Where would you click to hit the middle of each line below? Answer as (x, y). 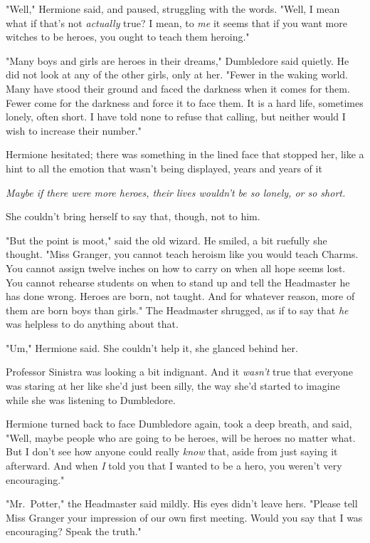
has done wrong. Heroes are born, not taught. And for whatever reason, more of (180, 296)
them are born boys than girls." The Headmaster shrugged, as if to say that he (177, 310)
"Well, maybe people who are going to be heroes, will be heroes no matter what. (181, 437)
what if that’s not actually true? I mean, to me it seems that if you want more (176, 22)
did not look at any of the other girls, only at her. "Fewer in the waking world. (177, 74)
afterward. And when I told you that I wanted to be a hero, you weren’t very (174, 466)
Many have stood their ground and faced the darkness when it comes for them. (178, 88)
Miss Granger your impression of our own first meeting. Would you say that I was (184, 517)
